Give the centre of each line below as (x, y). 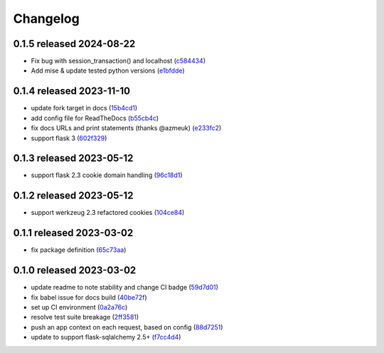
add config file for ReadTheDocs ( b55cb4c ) (95, 118)
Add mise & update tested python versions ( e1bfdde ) (108, 70)
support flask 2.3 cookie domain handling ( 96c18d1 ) (107, 175)
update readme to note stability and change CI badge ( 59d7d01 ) (124, 288)
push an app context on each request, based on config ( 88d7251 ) (127, 327)
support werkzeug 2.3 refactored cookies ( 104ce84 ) (108, 213)
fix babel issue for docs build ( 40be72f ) (89, 297)
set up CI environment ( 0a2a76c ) (79, 307)
